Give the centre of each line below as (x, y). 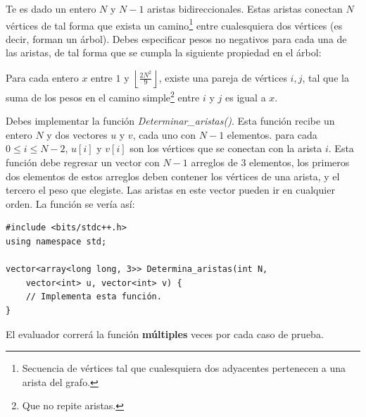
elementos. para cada (272, 134)
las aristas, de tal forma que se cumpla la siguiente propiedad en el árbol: (164, 52)
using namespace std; (56, 242)
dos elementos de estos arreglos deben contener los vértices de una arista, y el (173, 176)
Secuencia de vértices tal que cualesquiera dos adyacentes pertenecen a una (184, 368)
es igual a (246, 97)
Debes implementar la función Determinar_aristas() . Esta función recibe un (170, 121)
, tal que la (326, 77)
